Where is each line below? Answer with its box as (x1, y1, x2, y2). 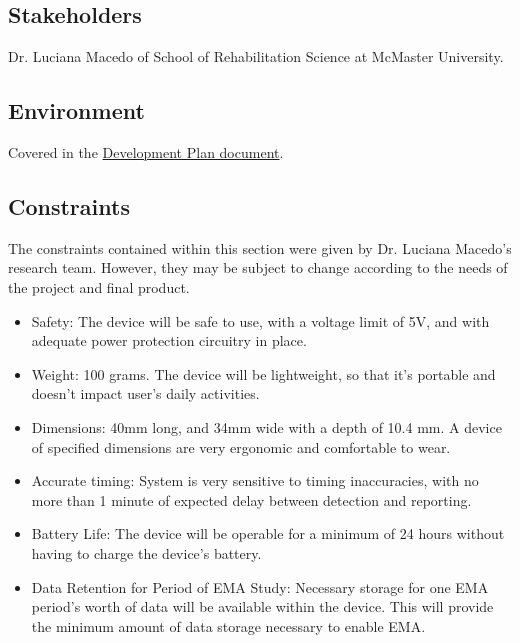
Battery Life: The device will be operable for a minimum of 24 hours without (31, 523, 505, 544)
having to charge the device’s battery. (31, 542, 262, 563)
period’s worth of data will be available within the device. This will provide (31, 596, 494, 617)
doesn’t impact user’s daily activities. (31, 383, 260, 404)
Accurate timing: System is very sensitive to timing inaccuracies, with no (31, 470, 479, 491)
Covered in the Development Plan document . (8, 142, 284, 162)
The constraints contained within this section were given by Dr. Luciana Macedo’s (8, 237, 512, 258)
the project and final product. (8, 276, 190, 297)
